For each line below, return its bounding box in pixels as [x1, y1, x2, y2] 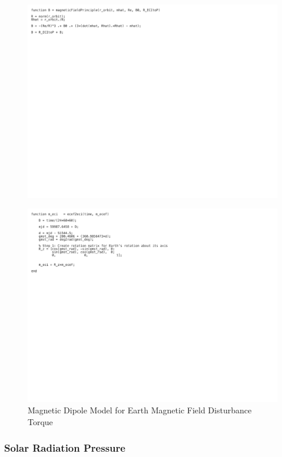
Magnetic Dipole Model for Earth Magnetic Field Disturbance [28, 404, 252, 416]
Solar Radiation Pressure [4, 440, 125, 455]
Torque [28, 415, 53, 428]
